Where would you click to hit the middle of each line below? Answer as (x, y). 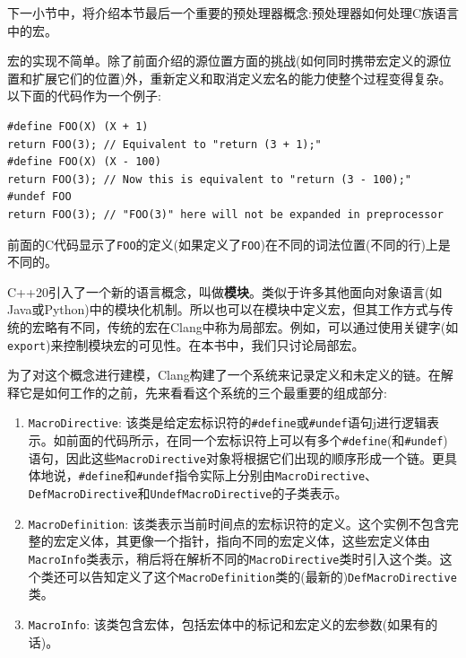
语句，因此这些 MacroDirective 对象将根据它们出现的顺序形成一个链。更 (237, 457)
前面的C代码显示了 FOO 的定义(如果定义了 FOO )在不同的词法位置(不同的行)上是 (229, 244)
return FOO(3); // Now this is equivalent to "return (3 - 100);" (210, 179)
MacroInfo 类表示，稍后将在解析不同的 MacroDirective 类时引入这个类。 (234, 558)
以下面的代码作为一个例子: (84, 96)
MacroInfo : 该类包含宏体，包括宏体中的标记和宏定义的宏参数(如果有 (227, 623)
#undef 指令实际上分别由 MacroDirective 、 (257, 475)
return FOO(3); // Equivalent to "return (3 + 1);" (164, 144)
